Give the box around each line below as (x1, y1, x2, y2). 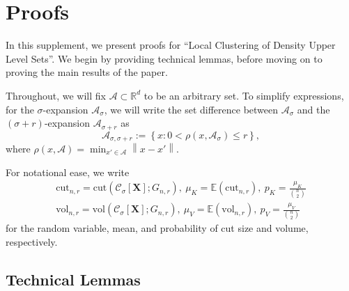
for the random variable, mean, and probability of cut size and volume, (6, 221, 309, 235)
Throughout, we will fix (6, 88, 106, 102)
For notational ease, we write (6, 164, 130, 179)
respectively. (6, 235, 58, 249)
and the (297, 102, 330, 116)
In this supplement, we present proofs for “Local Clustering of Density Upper (6, 38, 336, 52)
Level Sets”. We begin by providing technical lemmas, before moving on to (6, 51, 323, 65)
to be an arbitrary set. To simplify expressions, (144, 88, 344, 102)
